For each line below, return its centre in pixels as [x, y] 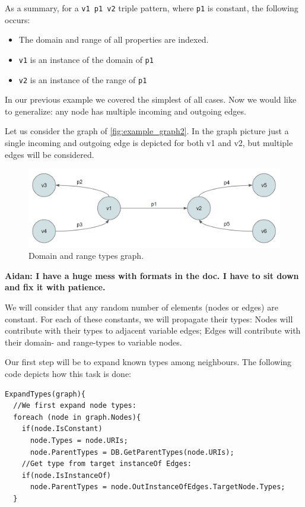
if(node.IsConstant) [62, 429]
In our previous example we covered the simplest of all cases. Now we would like [151, 99]
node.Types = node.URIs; [79, 440]
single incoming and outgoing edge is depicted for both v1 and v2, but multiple [149, 142]
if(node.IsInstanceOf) [66, 475]
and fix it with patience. [55, 287]
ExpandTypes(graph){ [45, 394]
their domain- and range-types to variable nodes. [93, 342]
